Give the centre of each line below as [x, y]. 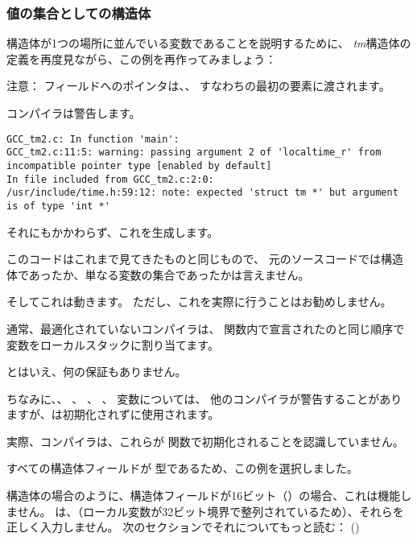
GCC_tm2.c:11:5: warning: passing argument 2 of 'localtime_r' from [194, 153]
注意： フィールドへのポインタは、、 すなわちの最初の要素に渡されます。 [198, 86]
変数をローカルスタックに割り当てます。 [113, 344]
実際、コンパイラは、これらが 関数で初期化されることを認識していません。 [205, 441]
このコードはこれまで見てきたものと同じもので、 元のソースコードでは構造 [205, 259]
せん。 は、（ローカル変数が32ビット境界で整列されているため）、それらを [211, 511]
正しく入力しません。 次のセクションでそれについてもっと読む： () [183, 527]
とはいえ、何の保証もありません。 [97, 372]
